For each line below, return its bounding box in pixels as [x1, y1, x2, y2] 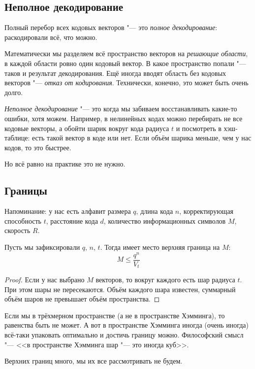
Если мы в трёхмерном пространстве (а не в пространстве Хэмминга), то [4, 310, 225, 320]
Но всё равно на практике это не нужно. [4, 159, 126, 169]
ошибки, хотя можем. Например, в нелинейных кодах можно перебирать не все [4, 113, 243, 123]
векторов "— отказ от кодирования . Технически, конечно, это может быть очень [4, 77, 249, 88]
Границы [4, 183, 47, 198]
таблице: [4, 133, 30, 143]
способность [4, 215, 41, 226]
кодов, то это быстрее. [4, 142, 71, 152]
